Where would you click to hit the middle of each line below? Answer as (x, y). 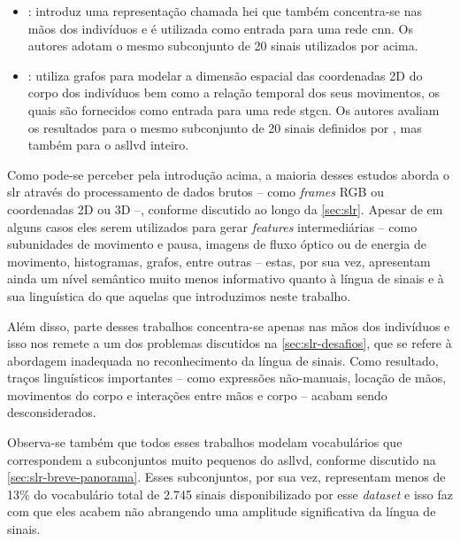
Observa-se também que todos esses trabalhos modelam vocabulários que (205, 442)
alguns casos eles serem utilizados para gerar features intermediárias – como (212, 226)
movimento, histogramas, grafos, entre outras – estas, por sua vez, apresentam (219, 261)
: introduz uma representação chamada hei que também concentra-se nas (225, 11)
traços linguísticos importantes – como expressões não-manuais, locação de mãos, (227, 378)
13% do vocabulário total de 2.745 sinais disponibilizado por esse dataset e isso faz (230, 494)
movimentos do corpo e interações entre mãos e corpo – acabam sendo (197, 394)
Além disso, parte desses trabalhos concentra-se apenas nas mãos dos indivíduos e (229, 325)
